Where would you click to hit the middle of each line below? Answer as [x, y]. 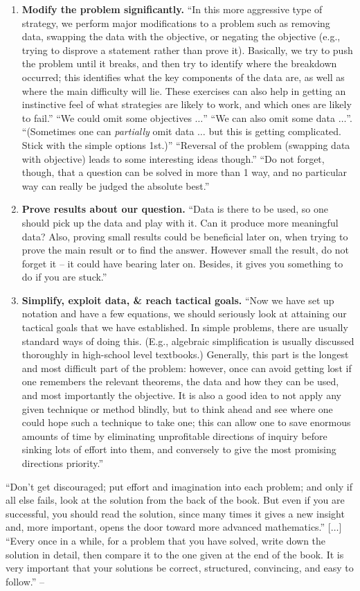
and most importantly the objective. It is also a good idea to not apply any [181, 395]
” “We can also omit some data [269, 117]
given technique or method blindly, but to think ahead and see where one [177, 408]
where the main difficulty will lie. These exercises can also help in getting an [184, 90]
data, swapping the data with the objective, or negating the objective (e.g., [181, 36]
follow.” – [25, 581]
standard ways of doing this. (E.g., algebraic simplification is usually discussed [188, 341]
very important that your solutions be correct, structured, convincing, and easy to [180, 568]
